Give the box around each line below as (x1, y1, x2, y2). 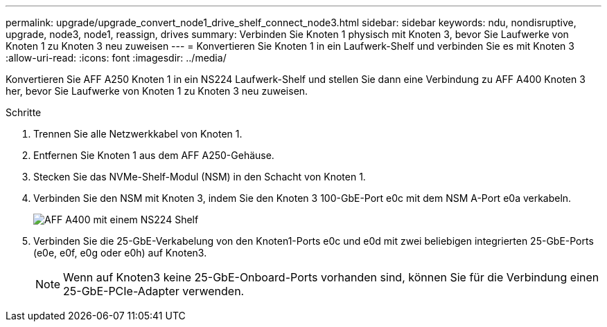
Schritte (6, 106, 42, 118)
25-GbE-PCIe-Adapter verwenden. (63, 284, 245, 298)
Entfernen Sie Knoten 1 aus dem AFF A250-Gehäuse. (33, 149, 274, 161)
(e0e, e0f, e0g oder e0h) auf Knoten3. (33, 247, 207, 259)
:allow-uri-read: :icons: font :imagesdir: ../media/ (6, 52, 227, 64)
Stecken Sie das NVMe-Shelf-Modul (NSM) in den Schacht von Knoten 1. (33, 171, 366, 183)
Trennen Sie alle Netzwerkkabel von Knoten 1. (33, 128, 243, 140)
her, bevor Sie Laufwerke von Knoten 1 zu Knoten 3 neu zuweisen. (6, 85, 308, 97)
